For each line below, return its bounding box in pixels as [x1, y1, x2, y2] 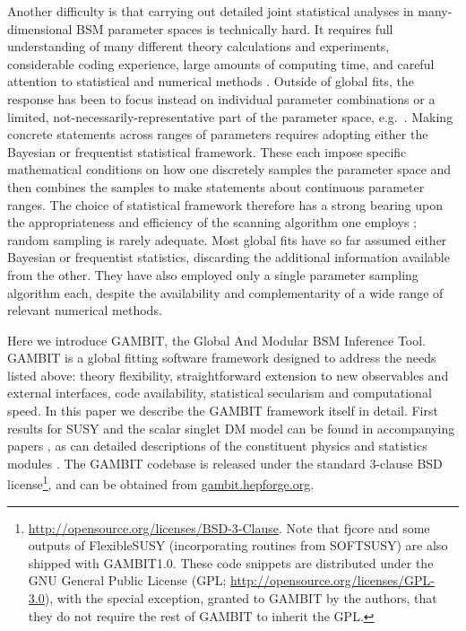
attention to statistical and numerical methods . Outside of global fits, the [7, 72, 414, 91]
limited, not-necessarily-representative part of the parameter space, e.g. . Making [7, 107, 453, 126]
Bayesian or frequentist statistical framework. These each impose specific [7, 142, 407, 161]
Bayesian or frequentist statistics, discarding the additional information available [7, 248, 450, 267]
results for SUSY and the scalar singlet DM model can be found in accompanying [7, 418, 455, 437]
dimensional [7, 19, 73, 38]
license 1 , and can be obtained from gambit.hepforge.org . [7, 472, 315, 494]
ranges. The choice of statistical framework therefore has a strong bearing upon [7, 195, 443, 214]
